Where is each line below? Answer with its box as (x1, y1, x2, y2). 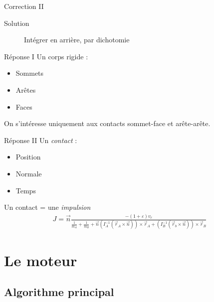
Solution (4, 17, 29, 28)
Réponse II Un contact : (4, 135, 77, 145)
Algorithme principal (4, 284, 114, 300)
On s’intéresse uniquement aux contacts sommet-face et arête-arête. (4, 118, 211, 129)
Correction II (4, 1, 44, 11)
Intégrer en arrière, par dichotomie (24, 34, 130, 45)
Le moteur (4, 250, 77, 270)
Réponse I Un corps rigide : (4, 51, 88, 61)
